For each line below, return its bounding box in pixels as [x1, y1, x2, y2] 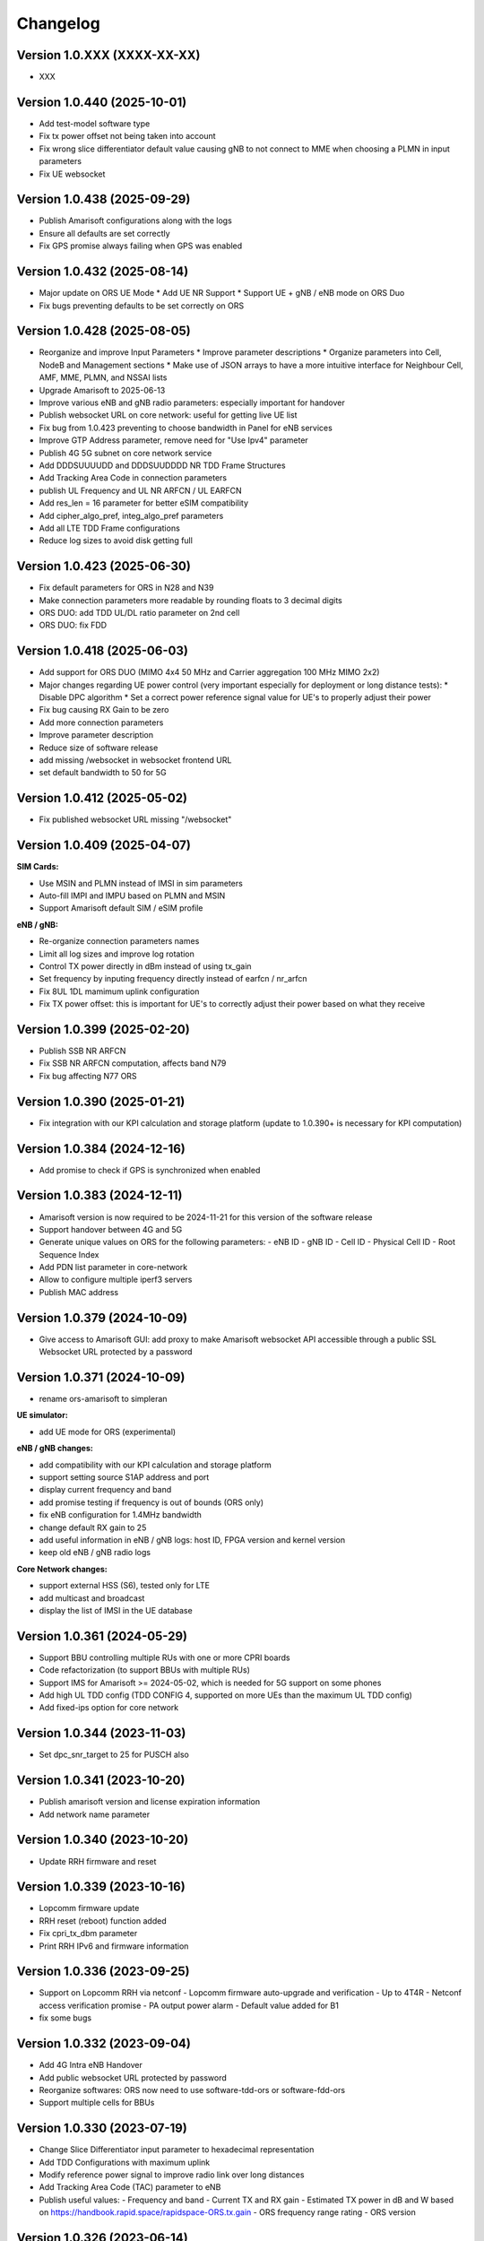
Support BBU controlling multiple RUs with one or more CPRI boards [39, 1652, 290, 1663]
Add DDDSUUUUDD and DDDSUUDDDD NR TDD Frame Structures [39, 460, 286, 471]
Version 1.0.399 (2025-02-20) [16, 1022, 190, 1037]
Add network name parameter [39, 1809, 151, 1820]
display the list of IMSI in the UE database [39, 1605, 193, 1615]
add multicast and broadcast [39, 1592, 145, 1604]
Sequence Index [39, 1249, 99, 1259]
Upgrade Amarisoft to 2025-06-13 [39, 385, 166, 395]
